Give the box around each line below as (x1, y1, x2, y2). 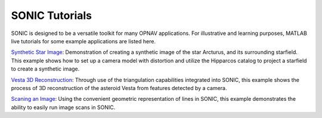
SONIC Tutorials (11, 9, 92, 22)
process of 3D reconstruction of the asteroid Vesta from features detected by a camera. (11, 84, 227, 91)
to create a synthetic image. (11, 65, 80, 72)
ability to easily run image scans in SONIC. (11, 104, 116, 111)
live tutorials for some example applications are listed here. (11, 37, 156, 44)
